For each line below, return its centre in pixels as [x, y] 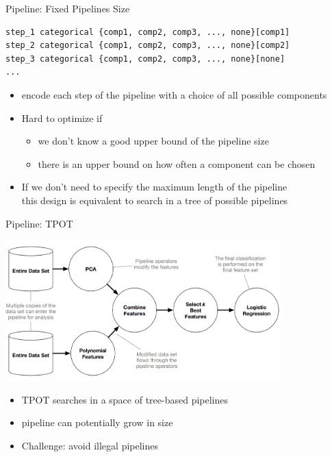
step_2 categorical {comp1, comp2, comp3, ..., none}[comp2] [148, 46]
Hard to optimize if [62, 118]
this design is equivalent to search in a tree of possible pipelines [155, 200]
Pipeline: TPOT [39, 223]
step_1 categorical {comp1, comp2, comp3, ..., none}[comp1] [148, 32]
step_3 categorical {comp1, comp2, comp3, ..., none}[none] [145, 59]
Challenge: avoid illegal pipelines [90, 445]
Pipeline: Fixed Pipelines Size [68, 8]
